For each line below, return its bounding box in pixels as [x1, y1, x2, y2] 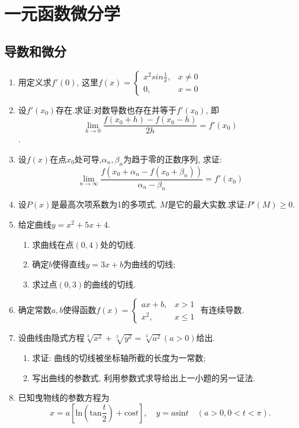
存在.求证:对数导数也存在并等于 [56, 103, 176, 116]
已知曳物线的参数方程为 [18, 391, 110, 404]
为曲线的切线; [123, 258, 176, 270]
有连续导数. [200, 304, 245, 316]
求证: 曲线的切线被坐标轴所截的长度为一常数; [32, 352, 206, 364]
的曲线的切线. [83, 277, 136, 290]
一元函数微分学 [4, 1, 121, 25]
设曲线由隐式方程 [18, 331, 85, 344]
